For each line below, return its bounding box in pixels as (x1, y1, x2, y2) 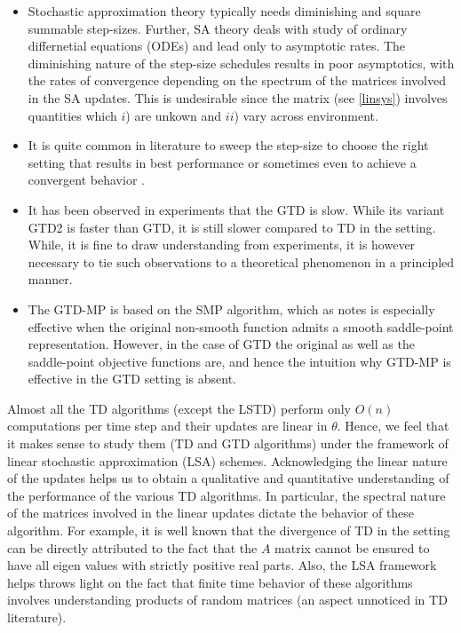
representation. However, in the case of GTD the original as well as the (28, 335, 415, 353)
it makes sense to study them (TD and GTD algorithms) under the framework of (7, 434, 449, 453)
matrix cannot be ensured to (274, 538, 430, 557)
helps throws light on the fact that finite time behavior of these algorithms (7, 573, 413, 591)
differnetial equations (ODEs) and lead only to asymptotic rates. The (28, 36, 406, 55)
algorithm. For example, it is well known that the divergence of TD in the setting (7, 521, 450, 540)
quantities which (28, 106, 117, 124)
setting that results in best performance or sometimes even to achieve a (28, 153, 417, 171)
